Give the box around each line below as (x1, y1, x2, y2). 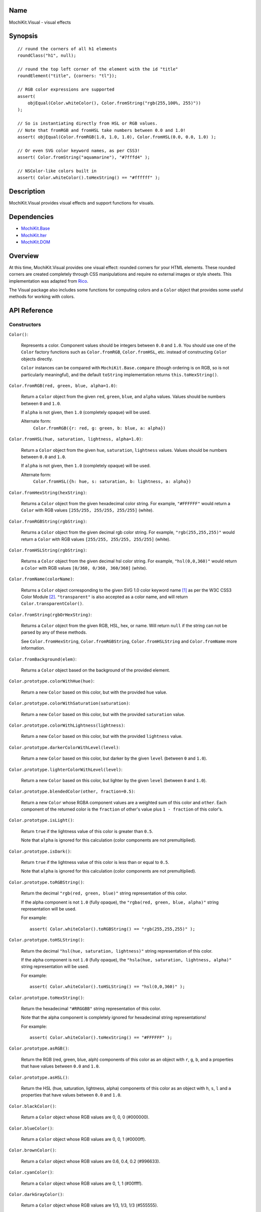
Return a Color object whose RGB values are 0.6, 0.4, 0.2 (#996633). (21, 1158, 160, 1164)
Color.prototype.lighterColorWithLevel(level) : (9, 766, 123, 772)
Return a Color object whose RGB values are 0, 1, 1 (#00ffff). (21, 1180, 143, 1186)
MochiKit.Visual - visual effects (9, 19, 71, 25)
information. (21, 645, 45, 651)
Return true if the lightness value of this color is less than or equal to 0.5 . (21, 860, 169, 865)
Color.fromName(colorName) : (9, 576, 74, 582)
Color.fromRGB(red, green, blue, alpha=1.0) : (9, 383, 118, 388)
